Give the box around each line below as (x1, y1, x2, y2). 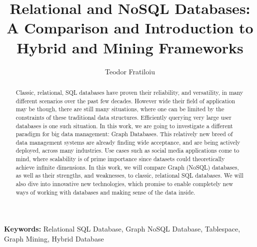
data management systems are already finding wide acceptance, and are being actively (15, 138, 240, 146)
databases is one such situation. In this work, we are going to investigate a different (15, 121, 233, 130)
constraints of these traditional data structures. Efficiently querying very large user (15, 113, 232, 121)
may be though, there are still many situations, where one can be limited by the (15, 105, 224, 113)
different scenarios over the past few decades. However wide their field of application (15, 96, 235, 105)
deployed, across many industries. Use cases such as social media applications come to (15, 146, 239, 155)
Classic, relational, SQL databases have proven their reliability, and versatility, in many (15, 88, 243, 96)
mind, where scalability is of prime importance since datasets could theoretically (15, 155, 225, 163)
